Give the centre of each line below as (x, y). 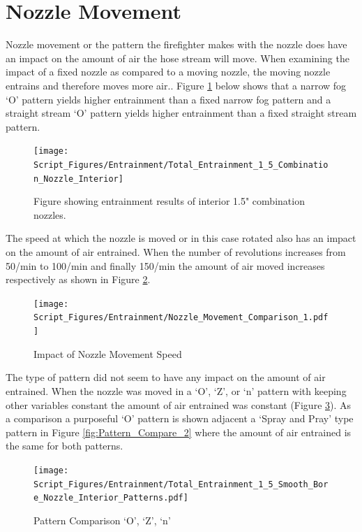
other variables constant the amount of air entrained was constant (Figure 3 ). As (179, 404)
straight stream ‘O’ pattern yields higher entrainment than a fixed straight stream (181, 113)
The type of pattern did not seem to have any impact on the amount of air (166, 377)
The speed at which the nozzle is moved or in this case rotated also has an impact (181, 238)
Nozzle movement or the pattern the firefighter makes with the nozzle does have (176, 44)
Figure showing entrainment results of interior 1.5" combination (169, 201)
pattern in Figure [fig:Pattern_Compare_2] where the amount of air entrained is (179, 432)
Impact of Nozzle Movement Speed (108, 353)
